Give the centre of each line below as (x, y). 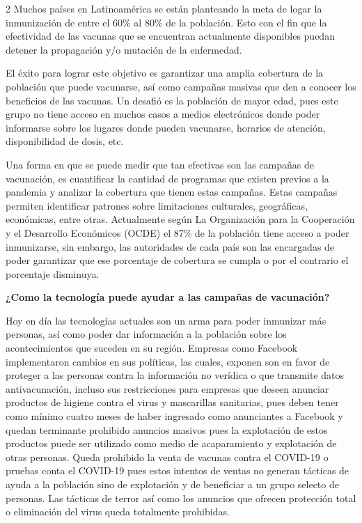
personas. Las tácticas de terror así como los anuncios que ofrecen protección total (181, 498)
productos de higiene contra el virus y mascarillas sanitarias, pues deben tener (172, 402)
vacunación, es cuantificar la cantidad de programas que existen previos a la (167, 178)
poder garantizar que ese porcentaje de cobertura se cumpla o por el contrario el (177, 260)
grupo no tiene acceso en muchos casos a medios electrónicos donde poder (163, 114)
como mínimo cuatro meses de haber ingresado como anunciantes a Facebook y (174, 416)
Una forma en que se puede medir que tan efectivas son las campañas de (160, 164)
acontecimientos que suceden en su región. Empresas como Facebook (152, 348)
